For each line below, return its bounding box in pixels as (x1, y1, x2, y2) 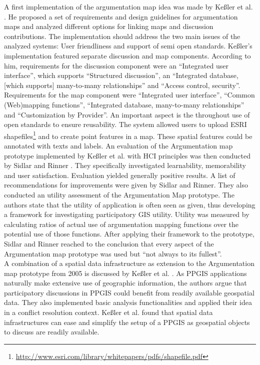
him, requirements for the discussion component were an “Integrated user (4, 60, 228, 70)
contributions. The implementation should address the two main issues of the (4, 30, 240, 41)
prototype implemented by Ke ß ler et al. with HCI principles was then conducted (4, 150, 250, 160)
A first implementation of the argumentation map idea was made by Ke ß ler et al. (4, 1, 253, 11)
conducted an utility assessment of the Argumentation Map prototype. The (4, 189, 234, 199)
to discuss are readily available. (4, 326, 99, 337)
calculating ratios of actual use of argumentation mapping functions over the (4, 218, 238, 229)
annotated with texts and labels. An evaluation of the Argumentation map (4, 140, 233, 150)
